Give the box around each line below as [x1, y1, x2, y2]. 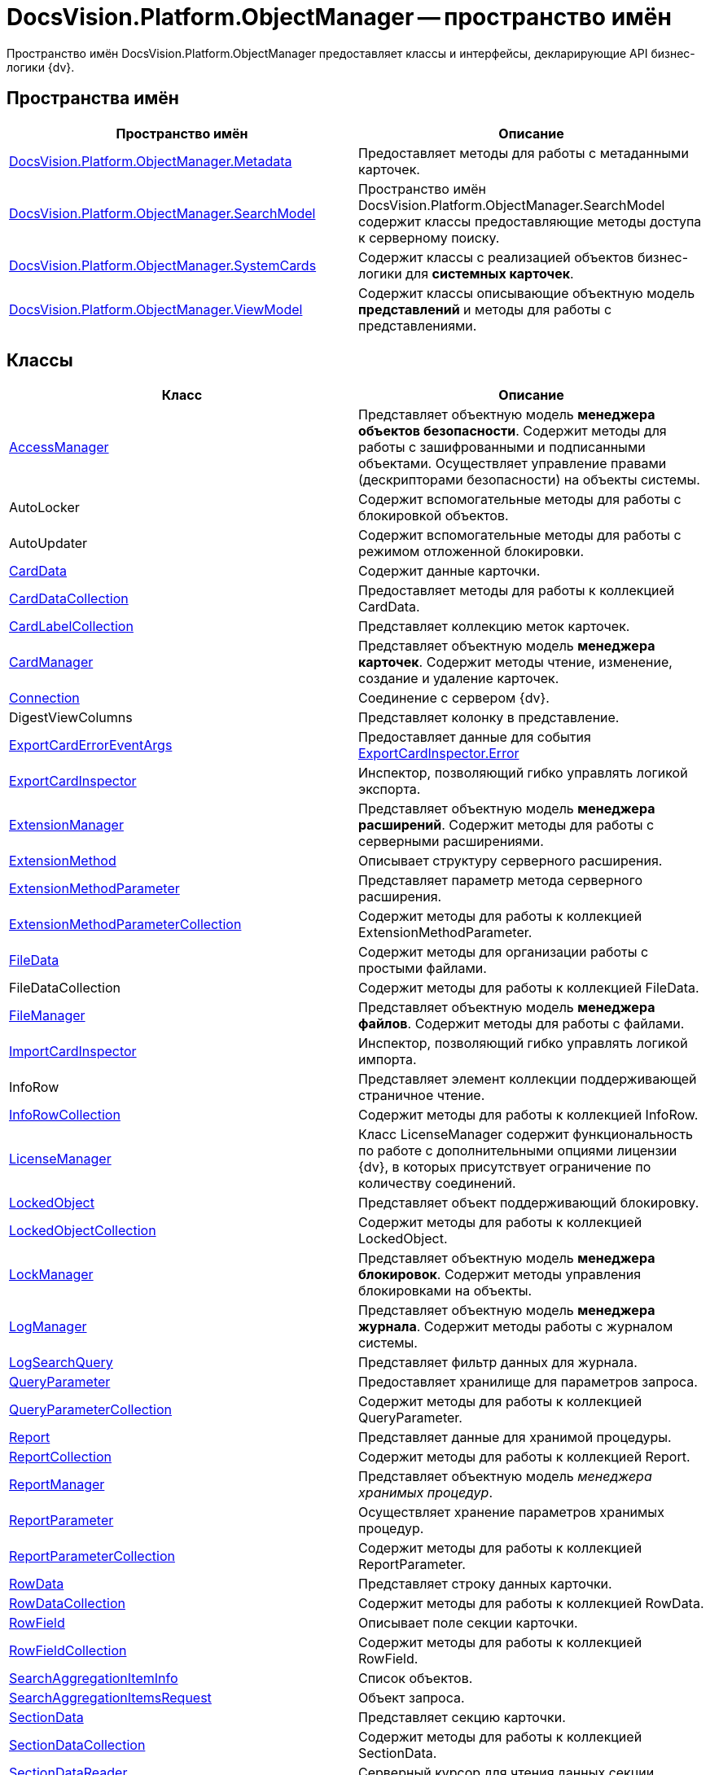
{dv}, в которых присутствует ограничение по [358, 1159, 651, 1176]
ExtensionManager [9, 817, 124, 834]
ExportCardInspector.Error [358, 745, 519, 762]
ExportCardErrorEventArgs [9, 737, 173, 754]
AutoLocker [9, 499, 80, 516]
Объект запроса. [358, 1690, 465, 1707]
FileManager [9, 1007, 85, 1024]
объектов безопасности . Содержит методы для [358, 423, 667, 440]
